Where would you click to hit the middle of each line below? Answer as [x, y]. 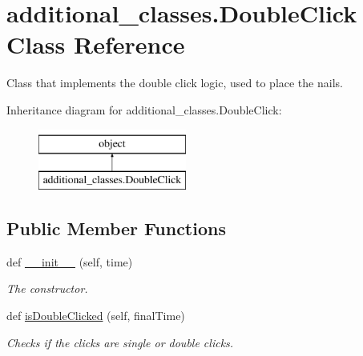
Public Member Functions [116, 228]
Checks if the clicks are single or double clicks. [120, 342]
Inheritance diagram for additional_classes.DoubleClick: [144, 109]
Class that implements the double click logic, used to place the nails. [175, 83]
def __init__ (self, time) [70, 261]
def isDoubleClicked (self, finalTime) [96, 316]
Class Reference [96, 44]
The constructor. [47, 288]
